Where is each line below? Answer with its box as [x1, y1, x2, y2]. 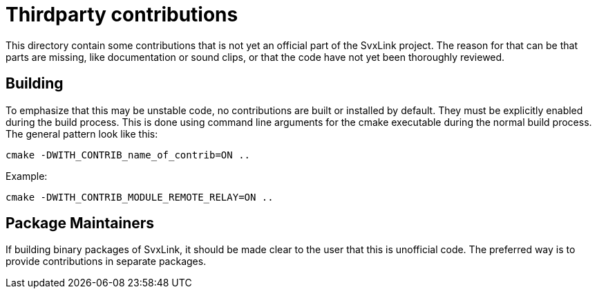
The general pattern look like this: [6, 127, 158, 140]
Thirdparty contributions [6, 3, 238, 26]
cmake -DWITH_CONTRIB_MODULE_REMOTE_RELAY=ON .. [6, 191, 274, 203]
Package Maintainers [6, 214, 155, 232]
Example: [6, 169, 48, 182]
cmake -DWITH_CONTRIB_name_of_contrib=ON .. [6, 149, 251, 160]
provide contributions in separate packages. [6, 255, 207, 268]
